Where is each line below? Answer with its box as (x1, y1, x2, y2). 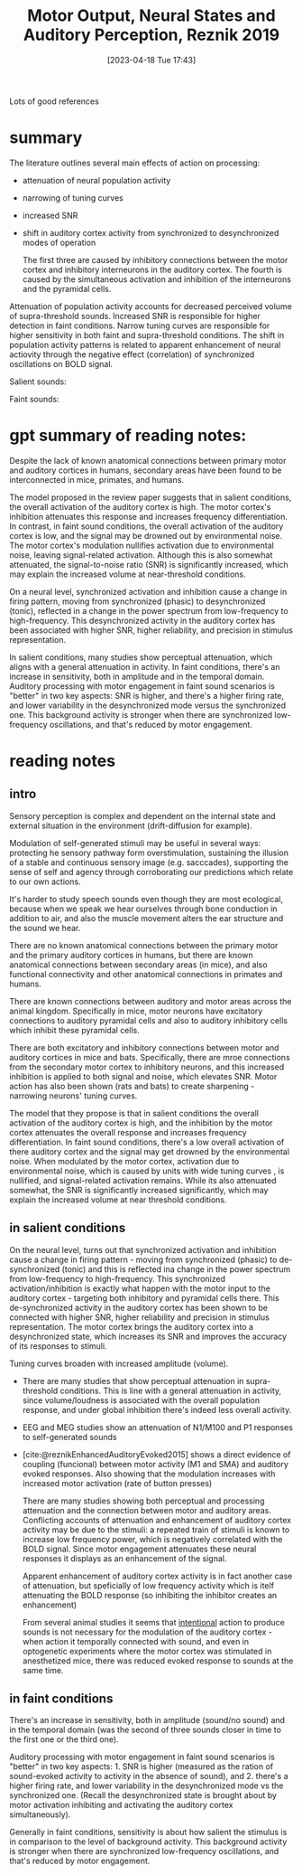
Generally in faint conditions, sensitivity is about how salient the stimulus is (9, 1827, 288, 1838)
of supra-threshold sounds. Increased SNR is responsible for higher (9, 310, 261, 321)
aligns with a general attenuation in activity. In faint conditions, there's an (9, 661, 280, 672)
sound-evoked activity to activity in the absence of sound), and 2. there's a (9, 1771, 288, 1782)
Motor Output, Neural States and (26, 5, 277, 26)
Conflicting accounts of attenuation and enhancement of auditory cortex (22, 1514, 291, 1525)
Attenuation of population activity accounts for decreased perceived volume (9, 300, 293, 312)
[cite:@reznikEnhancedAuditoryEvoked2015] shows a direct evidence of (22, 1448, 291, 1460)
